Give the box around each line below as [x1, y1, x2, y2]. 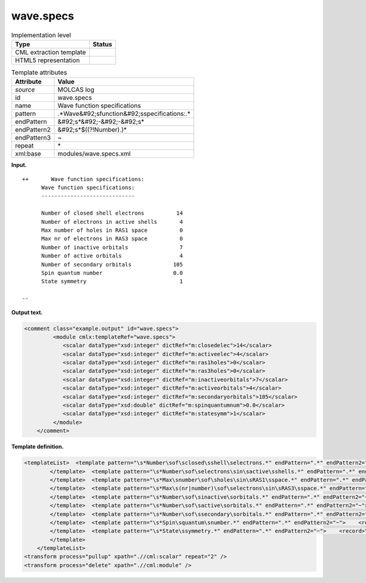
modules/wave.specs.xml [57, 149, 131, 158]
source [15, 85, 35, 94]
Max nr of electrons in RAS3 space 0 [41, 235, 183, 242]
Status [92, 40, 112, 48]
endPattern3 [15, 134, 51, 142]
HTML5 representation [15, 55, 81, 64]
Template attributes [11, 68, 67, 77]
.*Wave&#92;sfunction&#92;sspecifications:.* [57, 110, 191, 118]
